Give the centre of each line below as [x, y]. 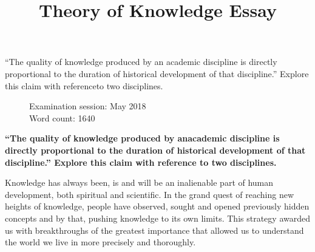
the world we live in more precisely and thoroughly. [100, 242]
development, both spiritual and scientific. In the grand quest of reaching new [149, 194]
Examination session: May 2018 [88, 106]
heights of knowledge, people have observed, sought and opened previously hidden [157, 206]
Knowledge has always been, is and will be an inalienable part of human [139, 182]
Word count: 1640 [62, 117]
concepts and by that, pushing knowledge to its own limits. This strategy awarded [157, 218]
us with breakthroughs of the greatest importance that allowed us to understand [154, 230]
